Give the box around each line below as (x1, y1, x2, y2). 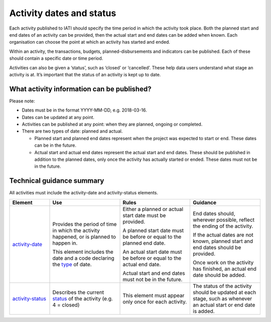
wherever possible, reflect (193, 216, 255, 223)
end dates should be (193, 244, 241, 251)
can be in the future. (34, 142, 76, 148)
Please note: (9, 98, 35, 104)
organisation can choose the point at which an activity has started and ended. (9, 39, 171, 45)
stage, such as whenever (193, 295, 252, 302)
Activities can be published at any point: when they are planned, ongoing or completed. (22, 121, 203, 127)
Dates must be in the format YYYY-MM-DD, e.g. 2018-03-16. (22, 107, 148, 113)
